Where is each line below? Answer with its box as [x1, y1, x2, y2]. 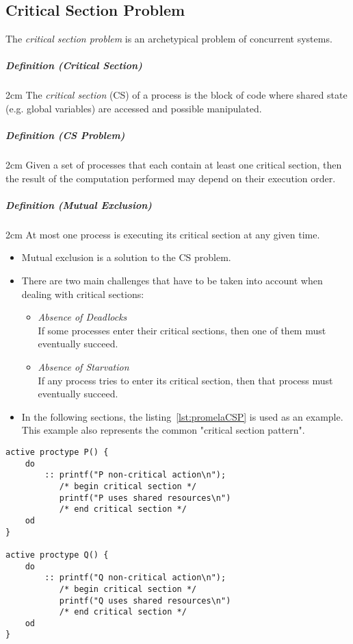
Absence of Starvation [38, 360, 129, 374]
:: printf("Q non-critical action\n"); [44, 573, 226, 583]
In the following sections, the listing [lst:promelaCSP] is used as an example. [21, 409, 343, 423]
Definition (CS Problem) [5, 128, 125, 143]
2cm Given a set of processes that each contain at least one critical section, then [5, 158, 342, 172]
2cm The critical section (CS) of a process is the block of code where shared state [5, 88, 348, 102]
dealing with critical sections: [21, 286, 144, 301]
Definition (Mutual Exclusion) [5, 197, 152, 212]
